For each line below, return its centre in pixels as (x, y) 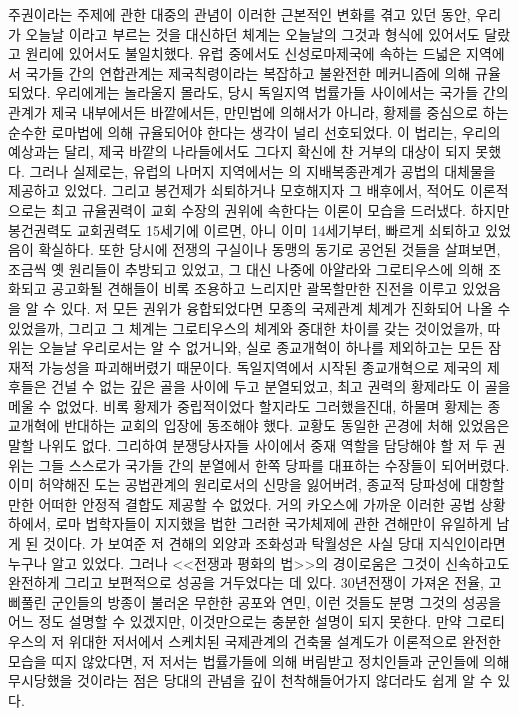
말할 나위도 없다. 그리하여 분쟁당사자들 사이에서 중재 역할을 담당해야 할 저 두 (248, 445)
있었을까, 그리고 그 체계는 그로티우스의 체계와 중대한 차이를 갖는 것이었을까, (245, 327)
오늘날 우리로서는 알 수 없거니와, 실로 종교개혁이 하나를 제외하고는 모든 (261, 347)
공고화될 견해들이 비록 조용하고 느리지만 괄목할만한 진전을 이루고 (254, 288)
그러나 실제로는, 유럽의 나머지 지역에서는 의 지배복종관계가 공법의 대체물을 (262, 170)
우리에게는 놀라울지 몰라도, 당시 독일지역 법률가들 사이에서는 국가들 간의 (282, 92)
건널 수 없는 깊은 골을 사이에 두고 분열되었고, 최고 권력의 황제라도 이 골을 (281, 386)
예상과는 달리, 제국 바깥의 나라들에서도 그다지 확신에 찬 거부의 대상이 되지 (239, 151)
